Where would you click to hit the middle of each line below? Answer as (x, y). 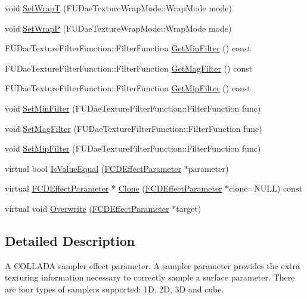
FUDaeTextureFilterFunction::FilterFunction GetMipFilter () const (128, 88)
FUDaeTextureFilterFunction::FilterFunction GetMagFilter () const (129, 68)
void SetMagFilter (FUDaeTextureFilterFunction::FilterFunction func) (134, 128)
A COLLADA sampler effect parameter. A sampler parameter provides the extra (152, 265)
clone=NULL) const (266, 188)
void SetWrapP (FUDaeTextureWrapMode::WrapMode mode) (118, 28)
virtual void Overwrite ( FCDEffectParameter (87, 208)
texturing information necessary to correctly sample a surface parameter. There (150, 277)
